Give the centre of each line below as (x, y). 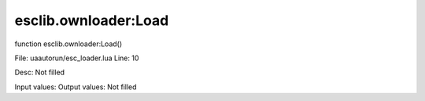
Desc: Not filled (40, 72)
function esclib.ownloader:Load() (68, 44)
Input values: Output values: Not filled (76, 87)
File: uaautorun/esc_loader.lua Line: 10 (77, 58)
